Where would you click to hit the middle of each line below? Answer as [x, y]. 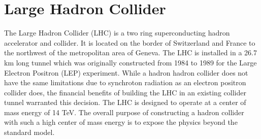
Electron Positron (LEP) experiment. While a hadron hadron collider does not [126, 72]
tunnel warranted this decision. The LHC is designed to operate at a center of [125, 102]
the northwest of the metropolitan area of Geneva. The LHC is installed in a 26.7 [131, 53]
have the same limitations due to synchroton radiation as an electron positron [125, 82]
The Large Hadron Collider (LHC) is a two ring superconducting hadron [117, 33]
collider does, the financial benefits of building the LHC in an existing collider [125, 92]
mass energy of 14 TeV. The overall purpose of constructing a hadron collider [124, 112]
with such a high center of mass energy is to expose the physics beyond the [121, 122]
